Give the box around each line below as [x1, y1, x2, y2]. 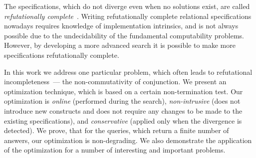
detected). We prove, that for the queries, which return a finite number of [4, 125, 229, 136]
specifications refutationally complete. [4, 49, 119, 60]
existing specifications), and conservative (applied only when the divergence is [4, 115, 242, 126]
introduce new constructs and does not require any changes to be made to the [4, 105, 243, 116]
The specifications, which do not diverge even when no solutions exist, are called [4, 1, 250, 11]
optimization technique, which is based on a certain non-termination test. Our [4, 86, 243, 96]
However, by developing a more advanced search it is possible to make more [4, 40, 236, 50]
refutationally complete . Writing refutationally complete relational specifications [4, 10, 252, 21]
